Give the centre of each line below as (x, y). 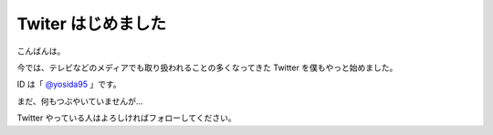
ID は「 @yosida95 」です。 (69, 84)
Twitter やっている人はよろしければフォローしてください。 (126, 118)
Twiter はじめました (92, 24)
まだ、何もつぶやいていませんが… (80, 101)
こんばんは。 (41, 51)
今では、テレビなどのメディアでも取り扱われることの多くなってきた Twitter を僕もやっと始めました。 (207, 67)
